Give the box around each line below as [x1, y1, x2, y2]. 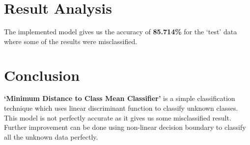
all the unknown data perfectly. [4, 131, 98, 142]
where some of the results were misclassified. [4, 36, 138, 46]
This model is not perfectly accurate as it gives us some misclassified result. [4, 112, 231, 122]
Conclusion [4, 65, 80, 85]
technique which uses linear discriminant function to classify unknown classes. [4, 103, 238, 113]
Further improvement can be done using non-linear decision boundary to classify [4, 122, 246, 132]
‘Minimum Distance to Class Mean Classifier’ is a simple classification [4, 93, 235, 103]
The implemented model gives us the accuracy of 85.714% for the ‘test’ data [4, 26, 237, 37]
